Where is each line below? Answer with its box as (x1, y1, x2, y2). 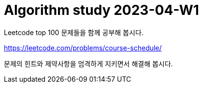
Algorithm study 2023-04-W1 (4, 2, 199, 18)
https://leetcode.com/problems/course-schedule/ (4, 43, 162, 52)
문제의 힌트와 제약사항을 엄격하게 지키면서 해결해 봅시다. (4, 59, 173, 68)
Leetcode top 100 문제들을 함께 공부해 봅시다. (4, 28, 144, 37)
